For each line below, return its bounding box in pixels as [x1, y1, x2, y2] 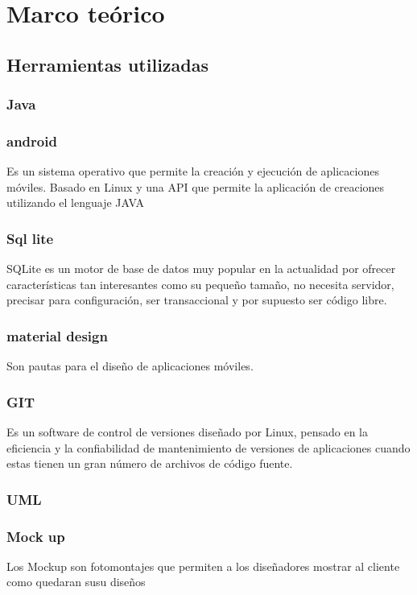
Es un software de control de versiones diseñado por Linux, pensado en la [6, 424, 369, 440]
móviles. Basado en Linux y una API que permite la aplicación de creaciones [6, 178, 385, 195]
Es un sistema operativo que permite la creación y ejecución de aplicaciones [6, 163, 379, 180]
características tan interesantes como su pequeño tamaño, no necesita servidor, [6, 275, 394, 292]
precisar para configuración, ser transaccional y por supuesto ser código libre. [6, 291, 387, 308]
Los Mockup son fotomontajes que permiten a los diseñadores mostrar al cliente [6, 557, 400, 574]
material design [6, 325, 108, 345]
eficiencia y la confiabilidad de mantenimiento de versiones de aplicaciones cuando [6, 439, 411, 456]
